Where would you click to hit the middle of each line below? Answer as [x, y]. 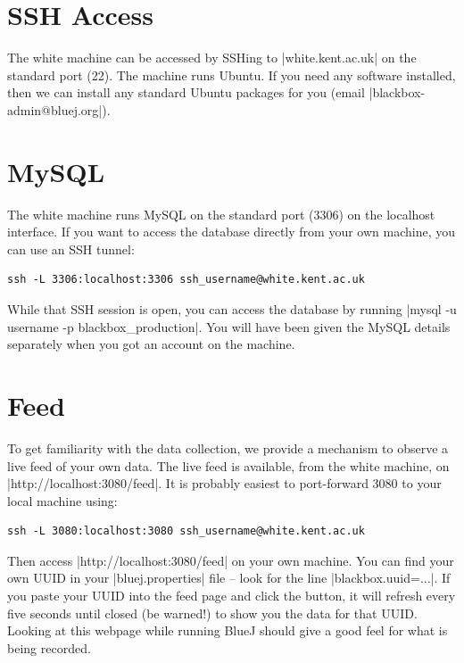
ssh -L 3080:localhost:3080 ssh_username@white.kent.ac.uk [186, 531]
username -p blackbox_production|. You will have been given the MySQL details [229, 326]
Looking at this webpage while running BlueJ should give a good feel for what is [228, 630]
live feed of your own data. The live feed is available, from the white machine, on [228, 465]
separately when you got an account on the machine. [151, 344]
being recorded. [49, 647]
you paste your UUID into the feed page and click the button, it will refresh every [232, 596]
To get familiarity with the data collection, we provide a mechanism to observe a [228, 448]
